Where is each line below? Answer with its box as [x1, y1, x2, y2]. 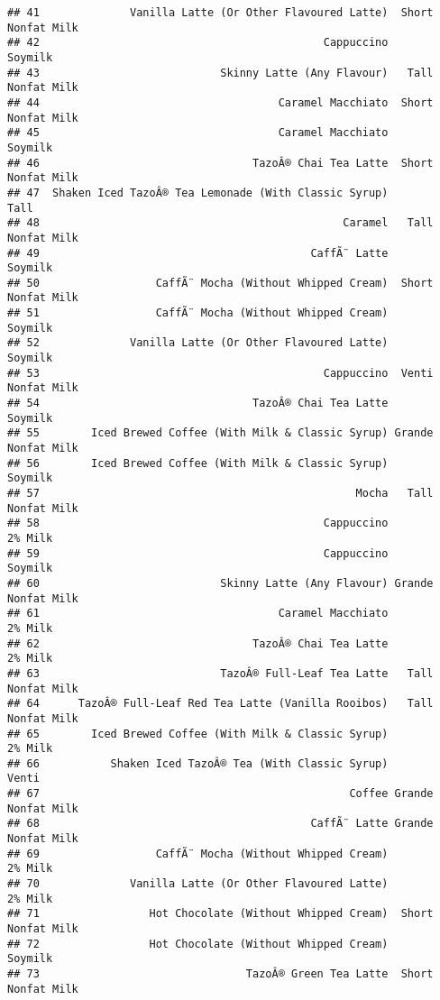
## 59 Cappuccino [7, 546, 389, 560]
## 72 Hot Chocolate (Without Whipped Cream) [7, 937, 389, 950]
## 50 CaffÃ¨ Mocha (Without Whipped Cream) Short [7, 276, 434, 289]
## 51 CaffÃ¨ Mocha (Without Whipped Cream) [7, 307, 389, 320]
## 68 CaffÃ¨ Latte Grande [7, 817, 434, 830]
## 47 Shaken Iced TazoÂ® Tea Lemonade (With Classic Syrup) [7, 186, 389, 199]
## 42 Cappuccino [7, 36, 389, 50]
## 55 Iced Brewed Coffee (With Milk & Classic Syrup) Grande [7, 427, 434, 440]
